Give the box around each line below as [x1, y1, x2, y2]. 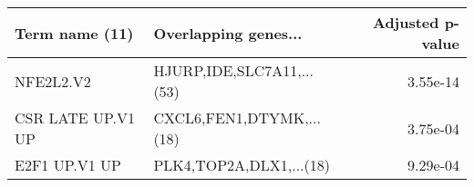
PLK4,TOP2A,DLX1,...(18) [153, 154, 330, 175]
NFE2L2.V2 [15, 70, 91, 92]
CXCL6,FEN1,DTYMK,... [153, 107, 321, 128]
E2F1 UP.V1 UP [15, 154, 121, 175]
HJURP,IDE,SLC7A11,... [153, 60, 314, 81]
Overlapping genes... [153, 22, 303, 44]
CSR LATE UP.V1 [15, 107, 136, 128]
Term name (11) [15, 22, 134, 44]
